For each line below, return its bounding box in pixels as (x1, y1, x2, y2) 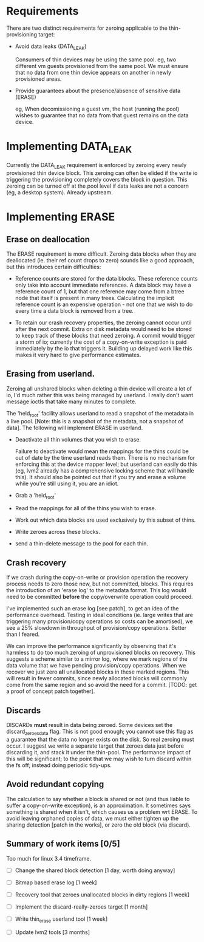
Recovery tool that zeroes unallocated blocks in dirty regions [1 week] (15, 891, 190, 898)
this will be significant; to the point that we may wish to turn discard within (6, 755, 192, 762)
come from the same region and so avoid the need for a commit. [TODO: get (6, 681, 197, 689)
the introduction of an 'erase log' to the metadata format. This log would (6, 587, 186, 594)
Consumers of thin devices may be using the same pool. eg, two (15, 56, 177, 63)
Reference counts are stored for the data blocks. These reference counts (15, 275, 198, 282)
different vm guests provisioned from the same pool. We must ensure (15, 62, 189, 69)
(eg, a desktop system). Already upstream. (6, 189, 114, 196)
